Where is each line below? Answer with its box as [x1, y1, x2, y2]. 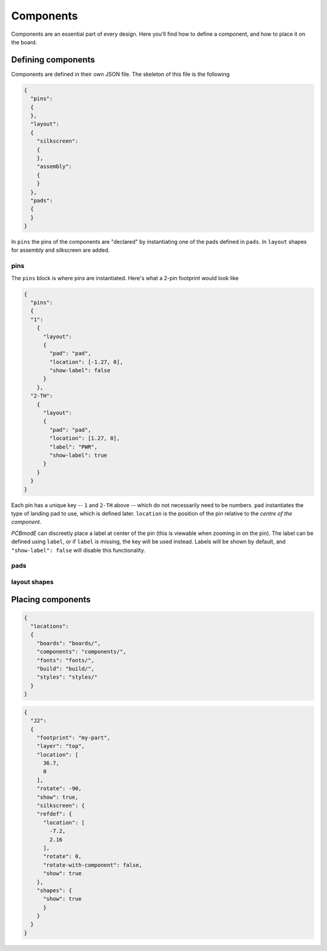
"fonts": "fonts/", [36, 657, 95, 664]
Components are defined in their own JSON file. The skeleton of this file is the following [11, 70, 230, 78]
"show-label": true [49, 452, 107, 459]
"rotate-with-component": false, [43, 861, 142, 869]
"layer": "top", [36, 743, 85, 750]
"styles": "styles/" [36, 674, 98, 680]
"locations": [30, 623, 69, 630]
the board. [11, 38, 38, 45]
